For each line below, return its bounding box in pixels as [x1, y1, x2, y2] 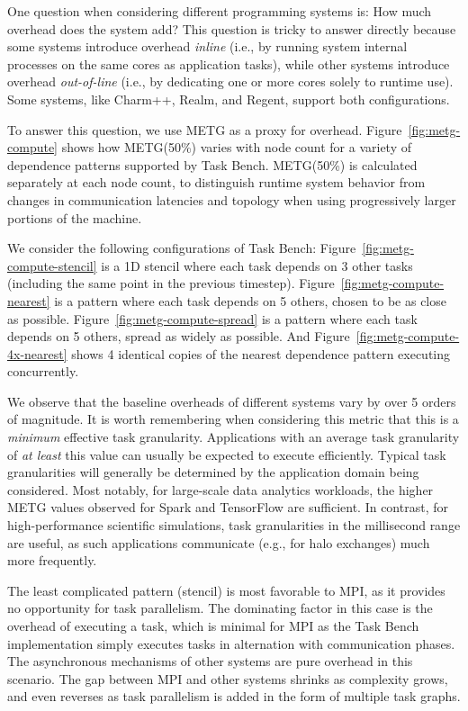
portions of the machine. [7, 208, 142, 227]
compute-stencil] [7, 256, 97, 274]
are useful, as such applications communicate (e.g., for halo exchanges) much [7, 533, 430, 552]
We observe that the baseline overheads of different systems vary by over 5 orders [7, 391, 456, 410]
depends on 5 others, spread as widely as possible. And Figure [7, 327, 350, 346]
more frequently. [7, 551, 97, 570]
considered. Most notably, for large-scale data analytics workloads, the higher [7, 480, 434, 499]
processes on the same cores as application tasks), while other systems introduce [7, 54, 450, 73]
